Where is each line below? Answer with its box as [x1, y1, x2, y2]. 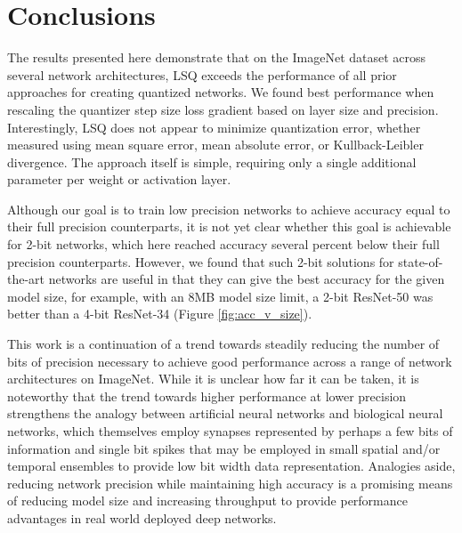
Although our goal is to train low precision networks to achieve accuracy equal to [7, 199, 450, 218]
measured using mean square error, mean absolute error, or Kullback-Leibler [7, 135, 424, 154]
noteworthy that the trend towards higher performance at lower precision [7, 386, 407, 405]
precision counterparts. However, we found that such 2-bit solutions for [7, 252, 394, 271]
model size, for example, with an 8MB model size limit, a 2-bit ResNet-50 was [7, 287, 434, 305]
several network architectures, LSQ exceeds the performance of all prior [7, 65, 397, 84]
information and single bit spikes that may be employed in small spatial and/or [7, 439, 441, 457]
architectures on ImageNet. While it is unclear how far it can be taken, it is [7, 369, 419, 388]
